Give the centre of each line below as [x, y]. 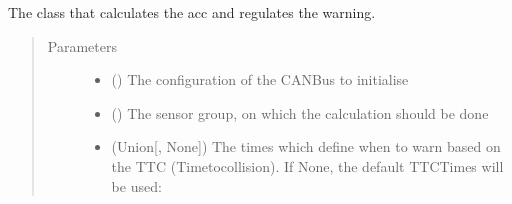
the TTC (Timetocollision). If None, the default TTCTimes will [307, 165]
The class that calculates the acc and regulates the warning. [192, 12]
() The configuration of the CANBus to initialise [260, 79]
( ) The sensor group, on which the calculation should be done [300, 112]
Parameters [82, 45]
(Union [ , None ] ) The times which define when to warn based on [306, 146]
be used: [136, 185]
